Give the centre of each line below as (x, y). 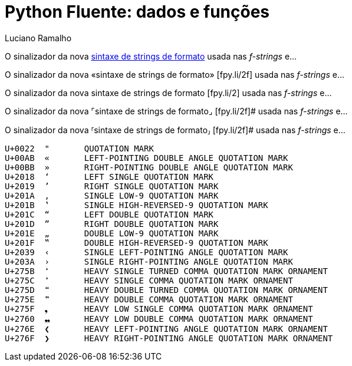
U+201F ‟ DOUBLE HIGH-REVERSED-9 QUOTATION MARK (136, 243)
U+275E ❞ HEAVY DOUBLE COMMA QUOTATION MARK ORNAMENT (149, 299)
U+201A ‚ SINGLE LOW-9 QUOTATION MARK (112, 195)
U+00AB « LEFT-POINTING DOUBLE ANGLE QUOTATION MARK (147, 158)
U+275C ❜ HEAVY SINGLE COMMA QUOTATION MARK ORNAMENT (149, 280)
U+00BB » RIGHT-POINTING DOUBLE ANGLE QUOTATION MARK (149, 167)
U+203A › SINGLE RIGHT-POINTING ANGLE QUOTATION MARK (149, 261)
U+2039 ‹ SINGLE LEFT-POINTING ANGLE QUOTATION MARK (147, 252)
